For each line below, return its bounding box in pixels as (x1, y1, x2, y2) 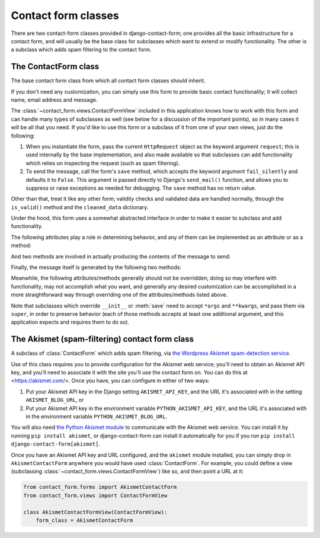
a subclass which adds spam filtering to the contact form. (11, 46, 152, 53)
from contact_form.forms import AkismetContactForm (23, 483, 177, 491)
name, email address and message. (11, 97, 98, 104)
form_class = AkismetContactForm (36, 517, 133, 524)
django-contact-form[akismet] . (11, 440, 101, 447)
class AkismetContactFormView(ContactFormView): (23, 508, 168, 515)
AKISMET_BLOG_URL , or (25, 396, 84, 404)
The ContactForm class (11, 62, 100, 72)
